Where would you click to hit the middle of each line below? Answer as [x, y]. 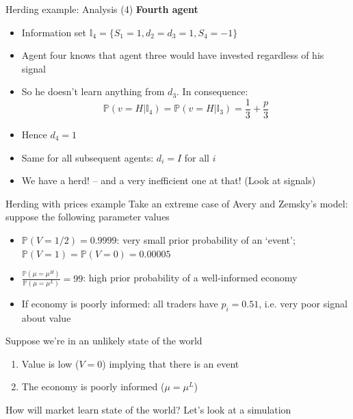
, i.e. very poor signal [303, 303]
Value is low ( [50, 363]
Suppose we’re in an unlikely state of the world [104, 341]
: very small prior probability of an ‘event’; [206, 240]
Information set [54, 32]
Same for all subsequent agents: [88, 157]
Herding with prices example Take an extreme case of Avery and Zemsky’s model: [177, 203]
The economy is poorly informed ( [93, 386]
